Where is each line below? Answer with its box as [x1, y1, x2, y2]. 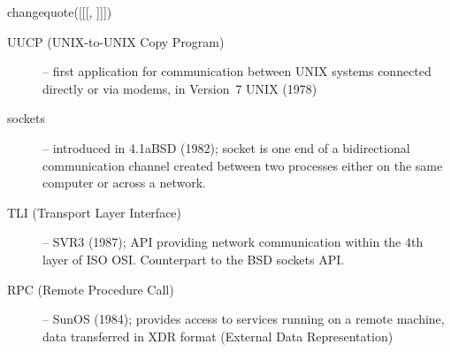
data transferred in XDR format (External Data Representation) [42, 326, 394, 345]
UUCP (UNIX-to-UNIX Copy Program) [7, 32, 225, 50]
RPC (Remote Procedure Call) [7, 279, 174, 298]
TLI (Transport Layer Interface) [7, 203, 182, 221]
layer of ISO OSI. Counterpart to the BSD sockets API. [42, 249, 345, 268]
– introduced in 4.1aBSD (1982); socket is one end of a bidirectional [42, 138, 410, 157]
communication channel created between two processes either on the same [42, 156, 443, 174]
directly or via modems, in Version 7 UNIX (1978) [42, 79, 317, 97]
